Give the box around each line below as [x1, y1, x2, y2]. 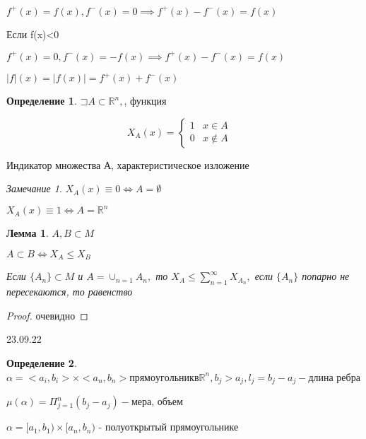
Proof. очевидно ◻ [6, 308, 88, 322]
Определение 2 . [6, 356, 77, 370]
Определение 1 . [6, 93, 77, 108]
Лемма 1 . [6, 226, 49, 240]
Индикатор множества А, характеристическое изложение [6, 157, 249, 172]
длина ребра [308, 369, 360, 384]
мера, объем [131, 394, 183, 409]
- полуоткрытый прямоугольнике [98, 419, 239, 434]
